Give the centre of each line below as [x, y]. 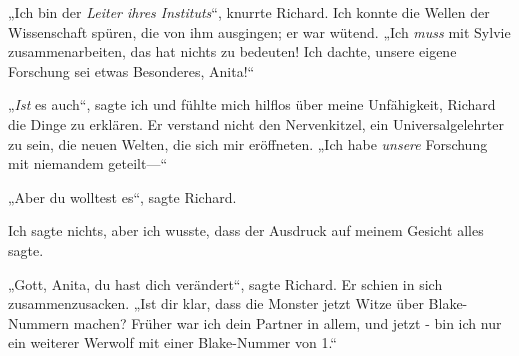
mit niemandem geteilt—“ [88, 163]
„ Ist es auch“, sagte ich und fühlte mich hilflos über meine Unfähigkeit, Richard [252, 104]
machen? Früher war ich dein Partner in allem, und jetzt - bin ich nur [287, 322]
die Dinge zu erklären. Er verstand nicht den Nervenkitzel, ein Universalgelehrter [256, 123]
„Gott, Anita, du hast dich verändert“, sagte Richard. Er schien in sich [225, 283]
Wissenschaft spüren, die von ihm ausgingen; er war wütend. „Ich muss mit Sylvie [259, 31]
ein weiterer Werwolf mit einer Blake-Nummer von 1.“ [172, 342]
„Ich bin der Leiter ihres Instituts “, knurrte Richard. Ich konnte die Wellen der [249, 12]
